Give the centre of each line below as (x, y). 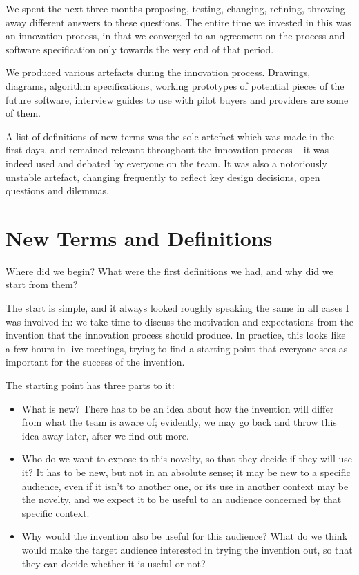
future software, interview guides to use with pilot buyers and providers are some (177, 99)
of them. (23, 113)
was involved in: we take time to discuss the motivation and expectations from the (179, 321)
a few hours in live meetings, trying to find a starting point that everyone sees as (177, 348)
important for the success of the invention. (95, 362)
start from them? (42, 284)
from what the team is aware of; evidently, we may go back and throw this (179, 422)
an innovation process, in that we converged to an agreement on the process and (175, 36)
